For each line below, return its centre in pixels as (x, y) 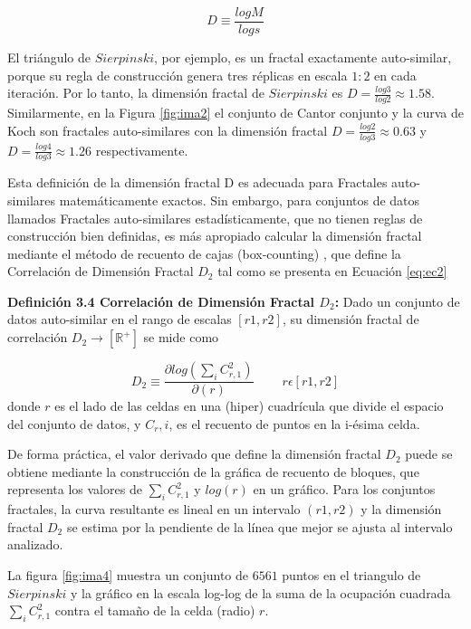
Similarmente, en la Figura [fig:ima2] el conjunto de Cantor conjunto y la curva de (235, 113)
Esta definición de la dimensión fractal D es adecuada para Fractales (197, 182)
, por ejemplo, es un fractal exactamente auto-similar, (303, 57)
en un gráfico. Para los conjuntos (344, 489)
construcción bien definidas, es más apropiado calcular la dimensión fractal (215, 236)
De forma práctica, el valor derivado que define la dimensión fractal (194, 454)
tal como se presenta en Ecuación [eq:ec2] (332, 271)
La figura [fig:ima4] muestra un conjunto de (128, 575)
